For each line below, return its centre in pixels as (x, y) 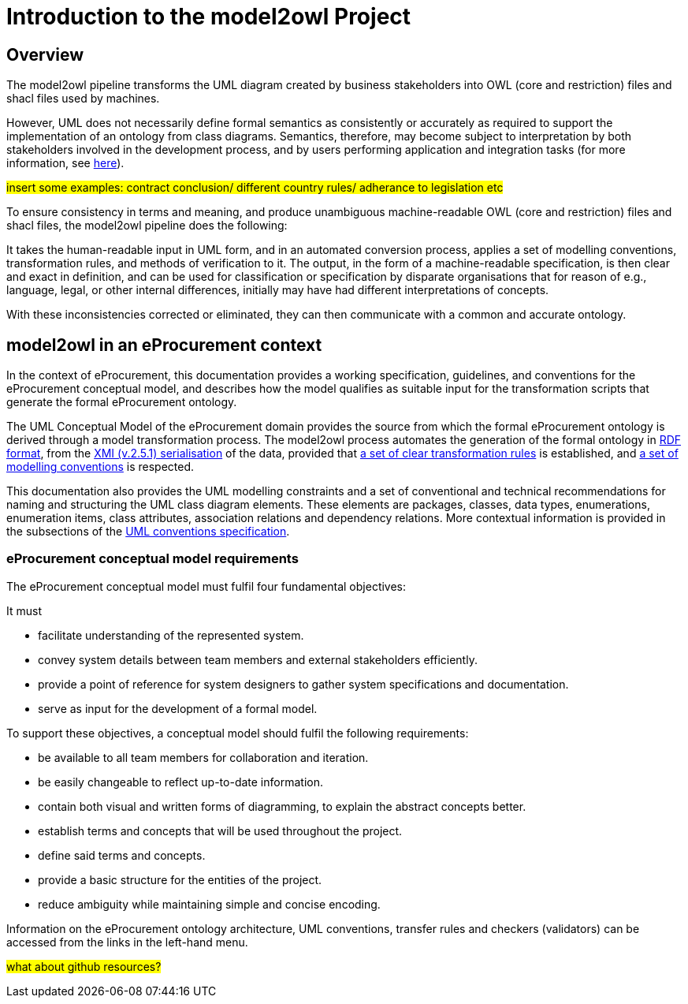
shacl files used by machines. (83, 99)
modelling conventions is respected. (100, 467)
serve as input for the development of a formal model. (178, 708)
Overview (45, 54)
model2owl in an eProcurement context (164, 345)
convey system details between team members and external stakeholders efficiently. (258, 659)
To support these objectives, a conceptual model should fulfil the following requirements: (238, 733)
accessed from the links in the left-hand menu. (127, 942)
